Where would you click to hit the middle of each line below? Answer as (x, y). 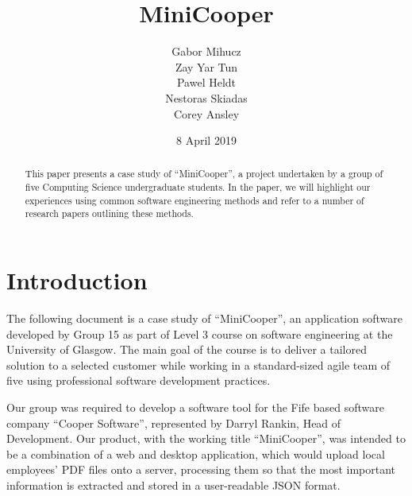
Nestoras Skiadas (206, 97)
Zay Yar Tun (206, 66)
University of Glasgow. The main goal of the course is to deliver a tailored (187, 349)
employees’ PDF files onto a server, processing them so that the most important (201, 469)
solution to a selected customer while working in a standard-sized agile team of (198, 364)
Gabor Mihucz (206, 51)
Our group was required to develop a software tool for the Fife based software (195, 407)
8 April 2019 (206, 140)
